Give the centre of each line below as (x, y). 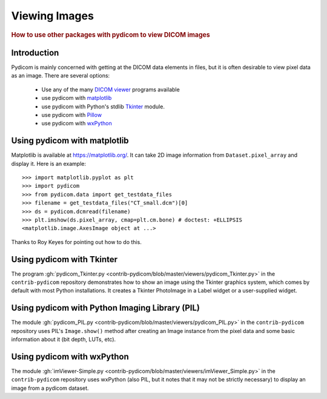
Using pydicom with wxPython (70, 356)
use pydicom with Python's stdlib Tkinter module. (103, 107)
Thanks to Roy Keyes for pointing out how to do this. (76, 242)
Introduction (35, 52)
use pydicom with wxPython (77, 124)
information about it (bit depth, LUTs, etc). (64, 340)
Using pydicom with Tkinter (64, 259)
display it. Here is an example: (48, 163)
